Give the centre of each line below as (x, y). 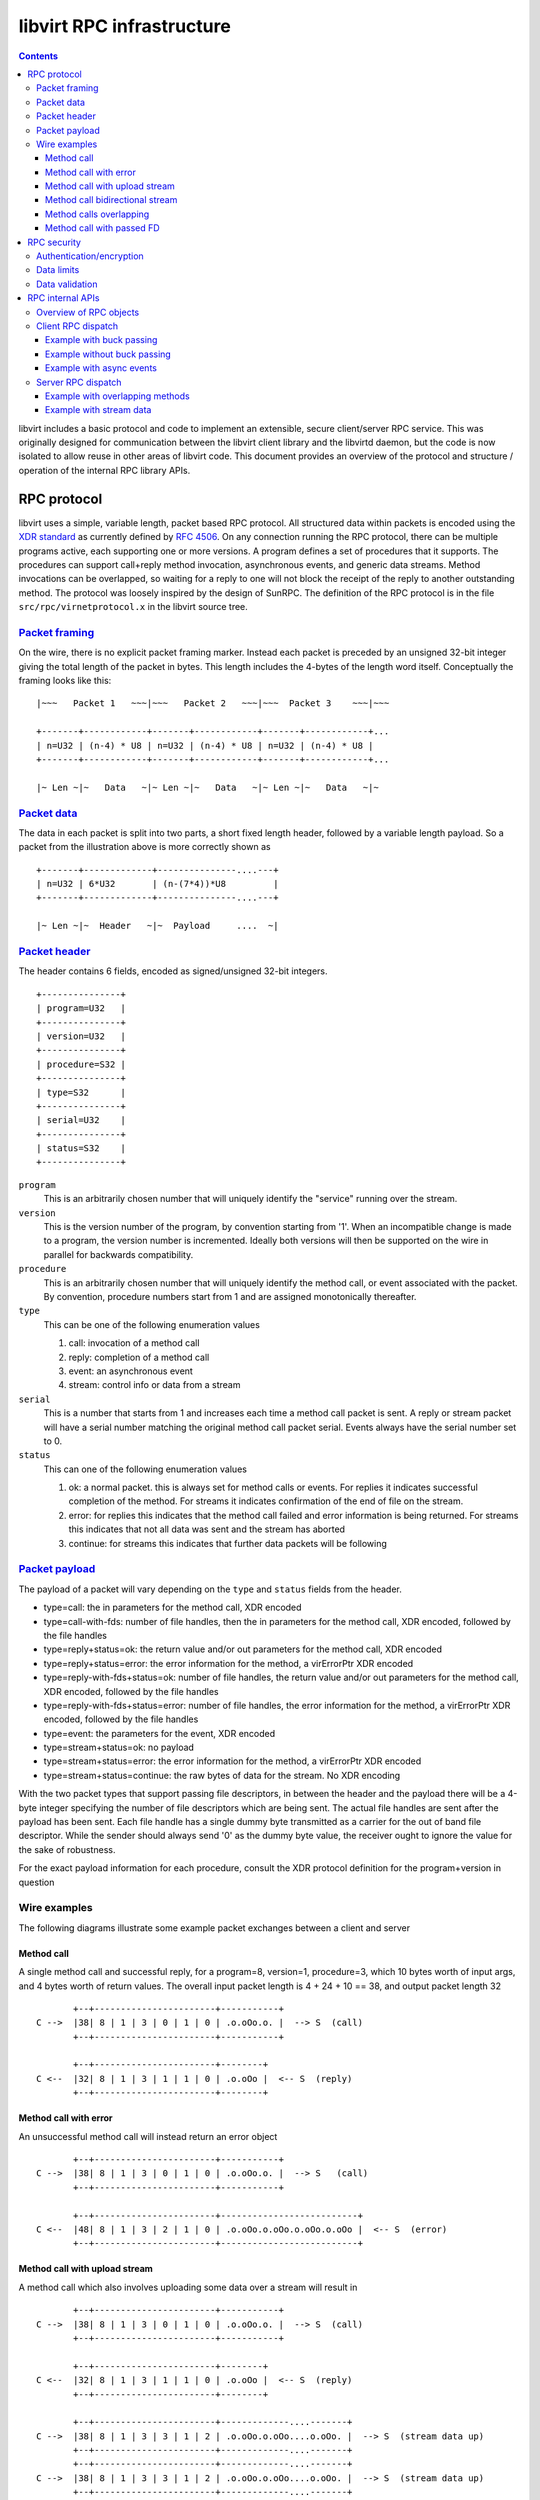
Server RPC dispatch (79, 382)
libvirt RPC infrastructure (125, 26)
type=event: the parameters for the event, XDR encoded (159, 1733)
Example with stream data (98, 410)
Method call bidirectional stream (111, 200)
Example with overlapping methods (117, 396)
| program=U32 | (81, 1008)
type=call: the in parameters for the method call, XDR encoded (172, 1607)
